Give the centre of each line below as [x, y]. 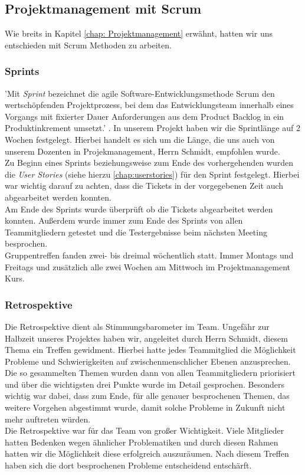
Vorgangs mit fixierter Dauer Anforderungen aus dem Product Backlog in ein [145, 116]
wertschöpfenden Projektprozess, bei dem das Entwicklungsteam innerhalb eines [149, 105]
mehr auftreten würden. [48, 419]
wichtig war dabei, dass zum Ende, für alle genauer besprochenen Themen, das [147, 396]
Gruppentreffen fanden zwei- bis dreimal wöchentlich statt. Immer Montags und [149, 255]
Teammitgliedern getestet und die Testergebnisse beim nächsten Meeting [136, 232]
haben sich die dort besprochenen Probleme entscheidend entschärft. [128, 465]
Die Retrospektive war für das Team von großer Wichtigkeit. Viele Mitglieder [145, 430]
